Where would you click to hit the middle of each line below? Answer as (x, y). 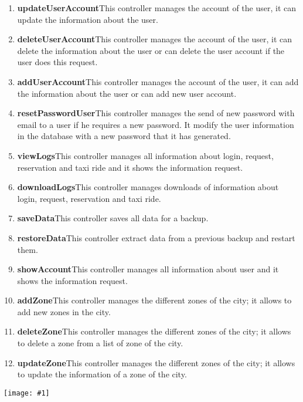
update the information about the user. (88, 19)
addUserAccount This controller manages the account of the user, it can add (158, 81)
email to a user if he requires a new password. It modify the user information (156, 124)
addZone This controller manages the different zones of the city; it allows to (154, 300)
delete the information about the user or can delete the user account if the (151, 50)
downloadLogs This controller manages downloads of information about (148, 187)
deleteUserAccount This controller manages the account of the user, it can (155, 39)
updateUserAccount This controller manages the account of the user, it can (157, 8)
